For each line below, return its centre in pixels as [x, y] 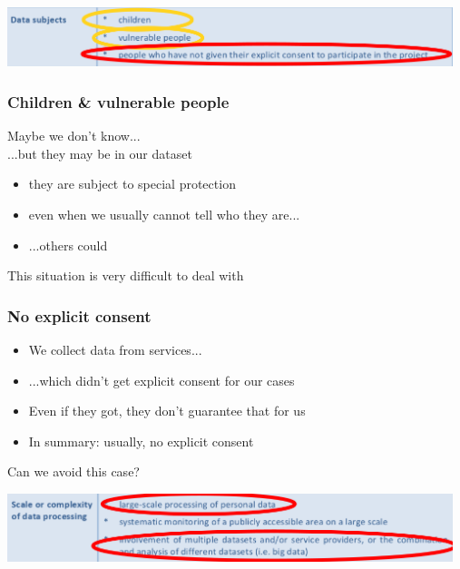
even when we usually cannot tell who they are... [164, 214]
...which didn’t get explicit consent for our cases [161, 380]
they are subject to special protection [132, 184]
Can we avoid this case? [73, 471]
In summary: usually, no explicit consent [141, 441]
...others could [68, 245]
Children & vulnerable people [118, 101]
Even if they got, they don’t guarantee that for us [167, 411]
